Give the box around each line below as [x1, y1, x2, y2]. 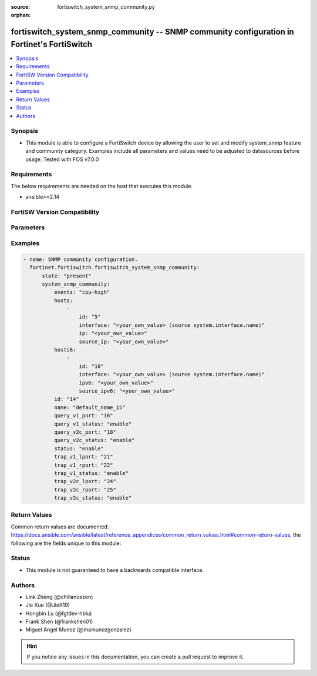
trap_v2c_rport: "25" [53, 486, 117, 493]
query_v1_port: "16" [53, 412, 114, 419]
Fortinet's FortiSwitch [11, 39, 93, 49]
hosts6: [53, 347, 76, 353]
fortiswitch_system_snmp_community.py [57, 4, 155, 10]
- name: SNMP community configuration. [23, 256, 138, 263]
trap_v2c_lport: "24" [53, 478, 117, 485]
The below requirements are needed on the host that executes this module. [11, 182, 193, 189]
